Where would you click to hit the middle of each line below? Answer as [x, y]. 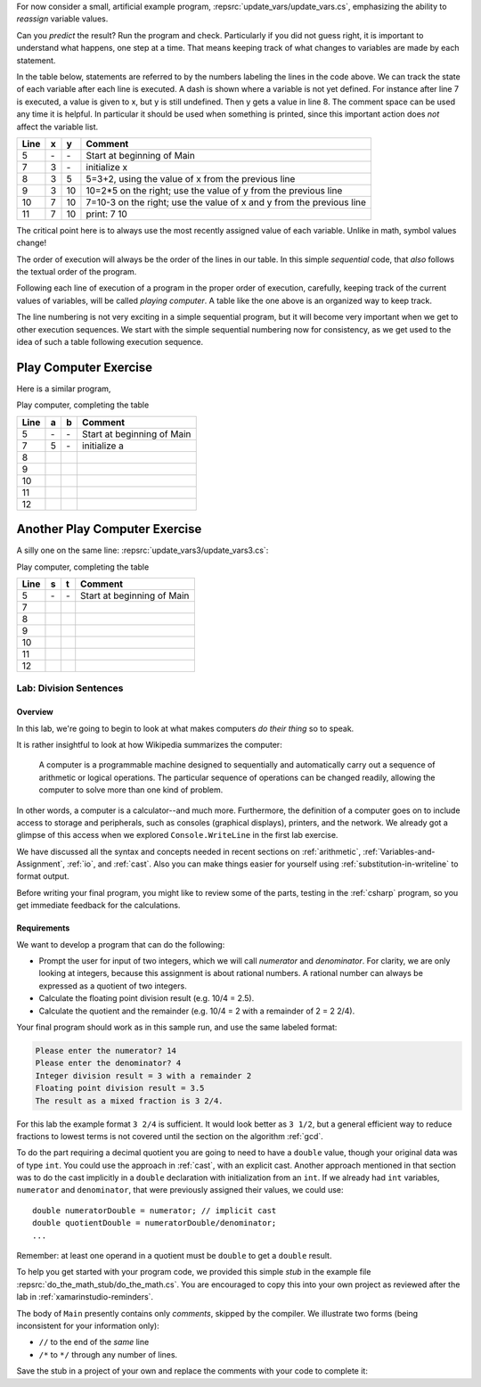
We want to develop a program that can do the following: [121, 944]
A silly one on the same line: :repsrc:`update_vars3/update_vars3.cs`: [143, 550]
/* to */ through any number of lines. [108, 1354]
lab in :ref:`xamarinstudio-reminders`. [85, 1297]
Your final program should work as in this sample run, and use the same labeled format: [177, 1027]
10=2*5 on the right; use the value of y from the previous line [214, 190]
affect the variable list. [57, 127]
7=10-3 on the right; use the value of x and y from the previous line [226, 202]
